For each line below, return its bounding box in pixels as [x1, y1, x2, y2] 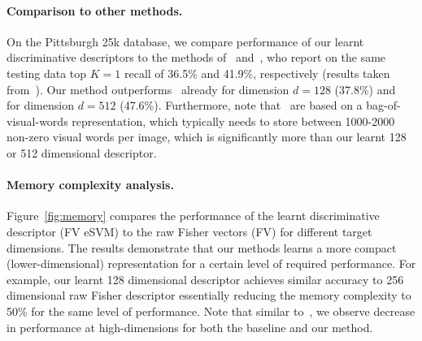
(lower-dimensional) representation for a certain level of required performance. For [7, 255, 416, 272]
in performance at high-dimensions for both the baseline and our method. [7, 318, 373, 335]
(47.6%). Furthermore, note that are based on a [120, 97, 363, 114]
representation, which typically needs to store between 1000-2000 [72, 112, 395, 129]
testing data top [7, 64, 87, 81]
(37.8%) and [334, 80, 396, 97]
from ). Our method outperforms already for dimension [7, 80, 289, 97]
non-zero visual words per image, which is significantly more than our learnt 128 [7, 128, 407, 145]
